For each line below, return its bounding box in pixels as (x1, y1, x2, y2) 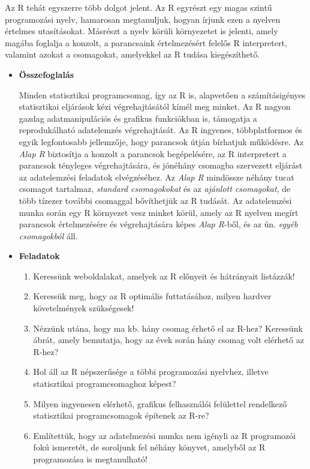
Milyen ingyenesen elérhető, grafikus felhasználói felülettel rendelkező (33, 397, 287, 410)
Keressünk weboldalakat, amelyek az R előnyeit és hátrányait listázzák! (33, 269, 295, 282)
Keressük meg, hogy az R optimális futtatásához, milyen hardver (33, 290, 272, 302)
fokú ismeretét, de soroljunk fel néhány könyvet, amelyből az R (33, 441, 266, 453)
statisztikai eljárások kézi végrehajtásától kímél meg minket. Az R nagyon (19, 100, 291, 113)
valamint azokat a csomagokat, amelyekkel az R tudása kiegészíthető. (5, 48, 260, 61)
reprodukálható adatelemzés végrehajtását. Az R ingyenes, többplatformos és (19, 124, 302, 136)
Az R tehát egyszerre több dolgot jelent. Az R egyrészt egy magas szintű (5, 1, 272, 13)
